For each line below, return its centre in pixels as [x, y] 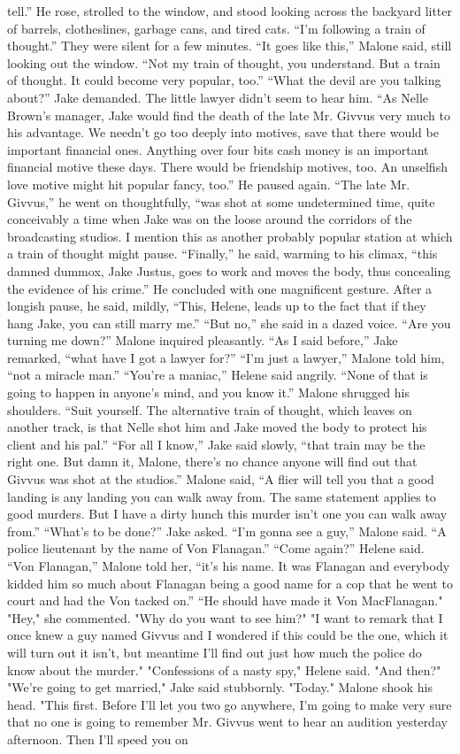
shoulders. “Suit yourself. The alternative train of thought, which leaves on [210, 409]
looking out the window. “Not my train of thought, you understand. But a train [224, 62]
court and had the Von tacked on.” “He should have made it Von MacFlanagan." [225, 600]
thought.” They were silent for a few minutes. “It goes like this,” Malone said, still [230, 46]
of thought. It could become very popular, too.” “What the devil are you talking [224, 80]
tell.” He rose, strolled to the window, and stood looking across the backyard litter [230, 11]
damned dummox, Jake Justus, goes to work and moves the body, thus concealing [229, 270]
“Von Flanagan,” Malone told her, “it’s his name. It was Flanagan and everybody [229, 565]
